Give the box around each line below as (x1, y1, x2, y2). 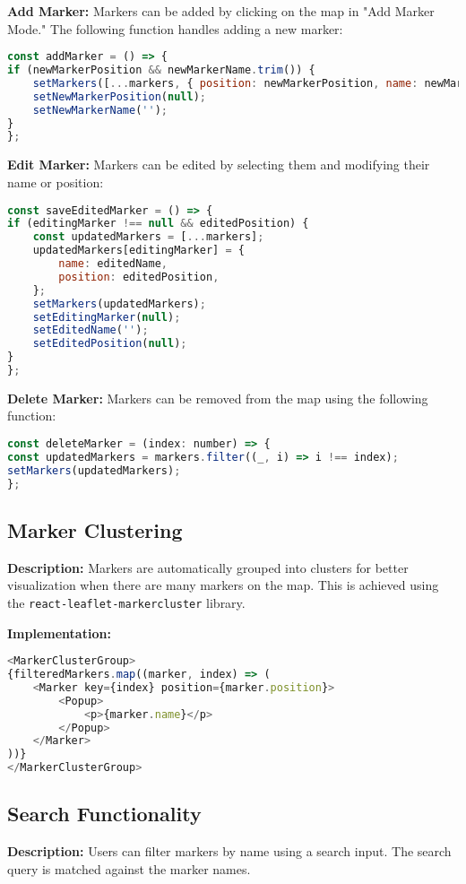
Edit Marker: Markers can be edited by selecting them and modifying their (7, 155, 430, 174)
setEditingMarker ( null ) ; (32, 310, 181, 324)
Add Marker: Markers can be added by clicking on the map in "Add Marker (7, 2, 435, 20)
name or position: (7, 172, 104, 191)
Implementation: (7, 623, 111, 642)
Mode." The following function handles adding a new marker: (7, 19, 343, 38)
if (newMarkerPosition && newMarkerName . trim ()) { (7, 64, 315, 77)
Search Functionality (7, 800, 202, 828)
